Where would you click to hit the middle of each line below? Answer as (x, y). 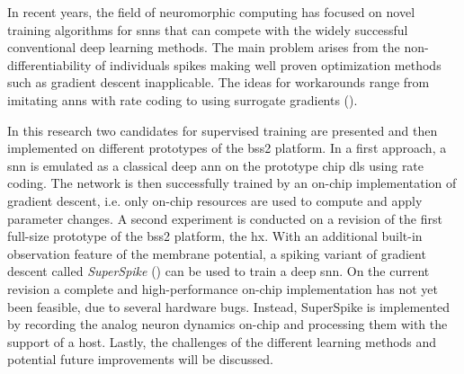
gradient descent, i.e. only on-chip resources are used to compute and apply (215, 200)
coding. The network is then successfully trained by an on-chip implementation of (232, 183)
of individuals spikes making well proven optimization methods (268, 64)
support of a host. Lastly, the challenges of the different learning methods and (222, 341)
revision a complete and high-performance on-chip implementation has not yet (223, 288)
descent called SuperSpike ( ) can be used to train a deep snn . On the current (219, 271)
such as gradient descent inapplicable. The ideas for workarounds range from (219, 82)
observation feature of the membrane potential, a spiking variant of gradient (217, 253)
